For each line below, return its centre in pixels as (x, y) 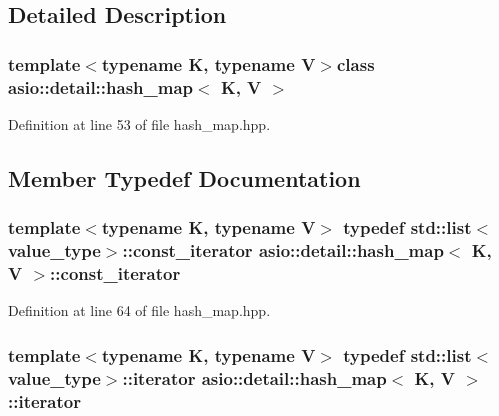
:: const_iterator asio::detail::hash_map (283, 250)
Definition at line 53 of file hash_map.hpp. (139, 123)
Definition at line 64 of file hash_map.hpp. (139, 310)
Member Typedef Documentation (184, 177)
